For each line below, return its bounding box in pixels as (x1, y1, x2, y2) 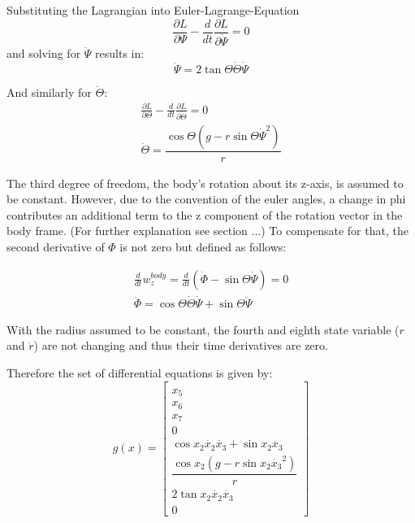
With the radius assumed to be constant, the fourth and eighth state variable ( (6, 320, 400, 338)
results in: (95, 44, 145, 61)
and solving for (6, 44, 81, 61)
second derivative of (6, 238, 105, 255)
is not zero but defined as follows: (119, 238, 287, 255)
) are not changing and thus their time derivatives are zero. (33, 337, 328, 354)
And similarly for (6, 83, 92, 100)
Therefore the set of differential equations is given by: (6, 364, 273, 381)
